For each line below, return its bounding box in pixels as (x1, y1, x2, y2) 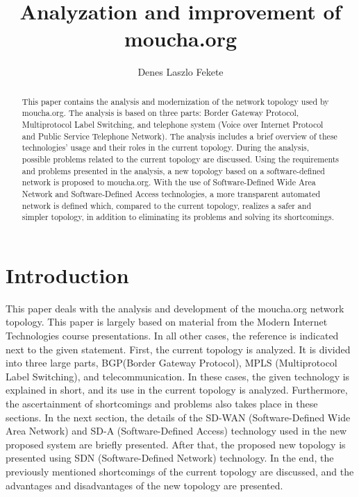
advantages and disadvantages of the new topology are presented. (6, 478, 283, 492)
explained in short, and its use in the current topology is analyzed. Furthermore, (6, 382, 348, 397)
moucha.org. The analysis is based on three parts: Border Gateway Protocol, (22, 107, 299, 119)
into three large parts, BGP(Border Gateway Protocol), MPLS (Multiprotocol (6, 355, 337, 370)
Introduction (6, 260, 129, 289)
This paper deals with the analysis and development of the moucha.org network (6, 301, 344, 315)
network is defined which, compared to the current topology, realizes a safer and (22, 199, 312, 211)
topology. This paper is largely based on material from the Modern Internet (6, 314, 328, 329)
